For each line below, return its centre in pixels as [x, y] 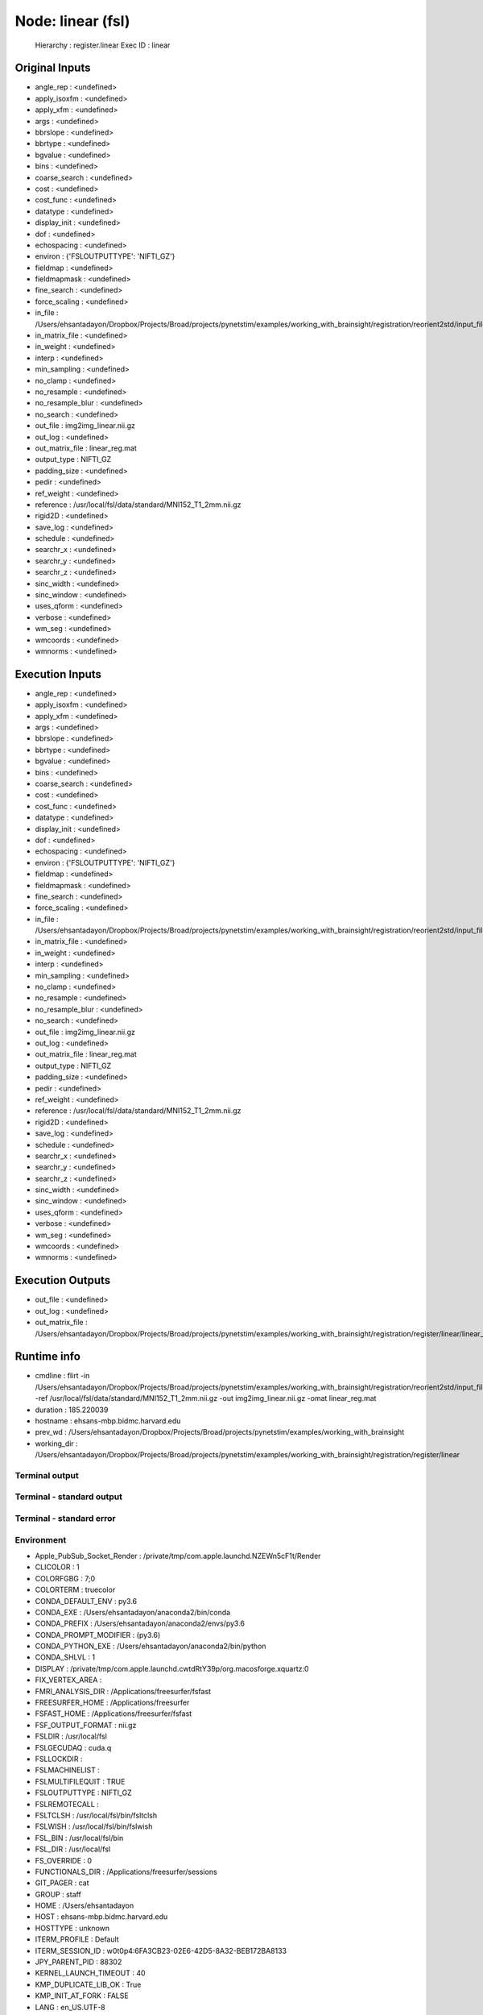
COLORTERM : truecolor [75, 1590]
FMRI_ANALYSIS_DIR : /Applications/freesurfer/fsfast [123, 1691]
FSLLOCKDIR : [59, 1759]
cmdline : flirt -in [62, 1376]
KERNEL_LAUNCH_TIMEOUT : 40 [90, 1973]
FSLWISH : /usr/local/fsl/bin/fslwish [94, 1826]
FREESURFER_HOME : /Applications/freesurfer [112, 1703]
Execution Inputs [58, 674]
